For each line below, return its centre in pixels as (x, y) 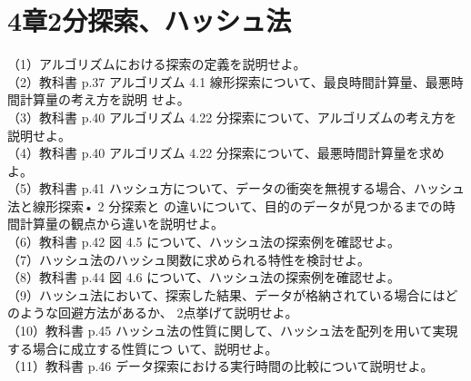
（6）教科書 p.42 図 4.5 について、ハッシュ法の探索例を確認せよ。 (204, 242)
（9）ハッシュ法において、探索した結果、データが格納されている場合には (226, 294)
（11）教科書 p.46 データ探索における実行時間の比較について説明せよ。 (220, 366)
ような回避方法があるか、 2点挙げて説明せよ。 (159, 313)
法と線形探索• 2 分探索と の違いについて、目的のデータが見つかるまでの (225, 205)
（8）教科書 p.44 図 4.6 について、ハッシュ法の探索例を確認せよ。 (204, 277)
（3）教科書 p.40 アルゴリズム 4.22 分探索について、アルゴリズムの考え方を (232, 117)
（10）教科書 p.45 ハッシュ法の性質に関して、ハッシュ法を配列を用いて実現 (233, 331)
